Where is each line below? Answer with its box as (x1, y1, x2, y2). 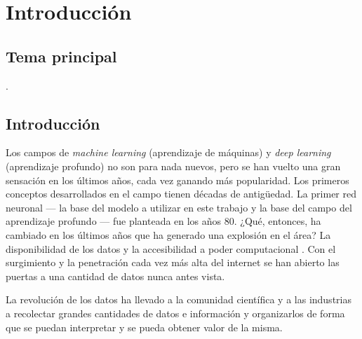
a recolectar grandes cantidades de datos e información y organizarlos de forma (6, 305, 345, 320)
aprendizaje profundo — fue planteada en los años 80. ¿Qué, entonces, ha (6, 214, 321, 228)
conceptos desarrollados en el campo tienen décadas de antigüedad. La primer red (6, 186, 357, 201)
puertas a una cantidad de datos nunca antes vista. (6, 268, 225, 283)
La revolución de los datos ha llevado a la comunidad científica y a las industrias (6, 292, 351, 307)
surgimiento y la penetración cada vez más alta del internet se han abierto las (6, 255, 340, 270)
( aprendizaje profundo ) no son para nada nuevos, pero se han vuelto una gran (6, 158, 341, 173)
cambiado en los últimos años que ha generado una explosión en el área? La (6, 227, 331, 242)
